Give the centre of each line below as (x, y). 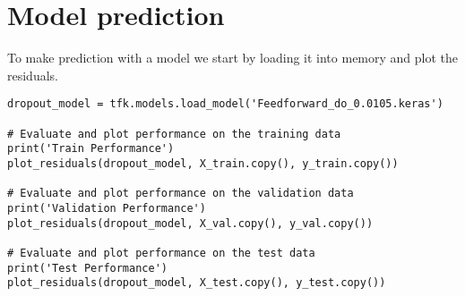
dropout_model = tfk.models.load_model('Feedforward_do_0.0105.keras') (225, 104)
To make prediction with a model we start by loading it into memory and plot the (233, 58)
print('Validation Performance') (107, 208)
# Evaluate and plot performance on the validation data (181, 194)
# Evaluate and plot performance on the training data (174, 134)
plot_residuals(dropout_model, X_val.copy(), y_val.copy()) (190, 223)
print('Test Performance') (87, 268)
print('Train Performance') (91, 149)
